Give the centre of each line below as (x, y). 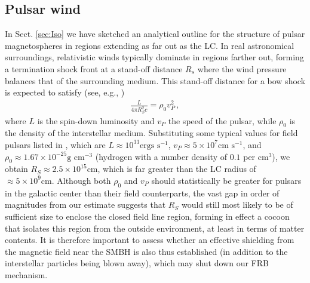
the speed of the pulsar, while (222, 120)
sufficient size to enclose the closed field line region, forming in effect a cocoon (147, 216)
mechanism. (26, 274)
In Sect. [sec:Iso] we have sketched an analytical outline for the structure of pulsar (155, 34)
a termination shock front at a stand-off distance (94, 68)
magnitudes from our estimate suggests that (85, 204)
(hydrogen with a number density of (161, 156)
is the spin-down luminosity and (96, 120)
